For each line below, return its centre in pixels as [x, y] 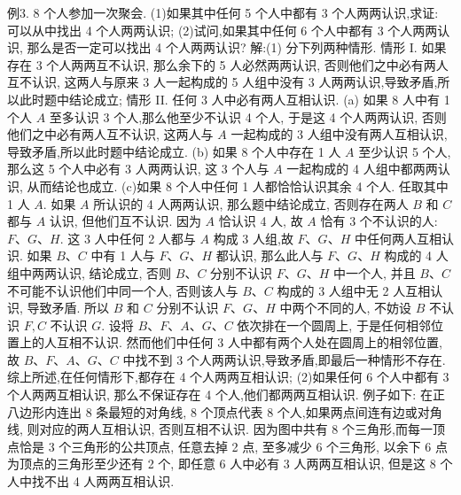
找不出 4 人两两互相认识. [103, 481]
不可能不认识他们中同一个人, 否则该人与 [123, 290]
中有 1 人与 [123, 255]
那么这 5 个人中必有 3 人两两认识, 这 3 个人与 [138, 169]
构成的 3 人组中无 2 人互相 [354, 290]
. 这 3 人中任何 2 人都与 [128, 238]
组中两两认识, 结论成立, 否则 [90, 272]
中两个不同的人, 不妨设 [345, 308]
